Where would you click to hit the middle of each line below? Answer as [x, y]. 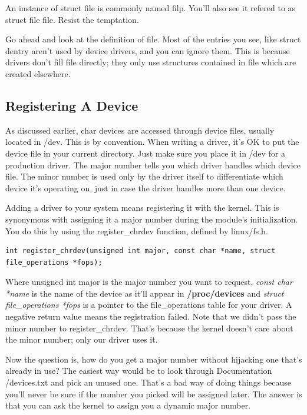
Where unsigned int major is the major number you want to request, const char [149, 282]
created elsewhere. [38, 73]
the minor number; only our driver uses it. [82, 339]
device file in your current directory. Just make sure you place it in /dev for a [146, 153]
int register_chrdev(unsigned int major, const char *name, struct [141, 251]
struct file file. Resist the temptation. [72, 19]
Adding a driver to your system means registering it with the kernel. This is [142, 207]
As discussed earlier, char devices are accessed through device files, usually [140, 130]
